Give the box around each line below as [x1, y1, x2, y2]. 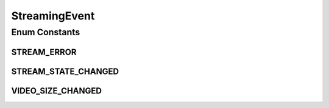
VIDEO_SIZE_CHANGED [11, 86, 102, 96]
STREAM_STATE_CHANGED [11, 66, 119, 76]
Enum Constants [11, 27, 80, 38]
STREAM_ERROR [11, 47, 77, 57]
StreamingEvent [11, 9, 95, 22]
